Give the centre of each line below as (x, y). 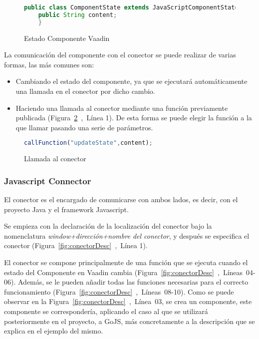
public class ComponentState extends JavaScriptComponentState (131, 7)
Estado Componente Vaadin (67, 38)
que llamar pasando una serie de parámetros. (84, 127)
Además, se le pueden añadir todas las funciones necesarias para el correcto (133, 282)
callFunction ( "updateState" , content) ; (88, 143)
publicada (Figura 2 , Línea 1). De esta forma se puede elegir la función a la (134, 118)
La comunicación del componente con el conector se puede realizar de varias (120, 55)
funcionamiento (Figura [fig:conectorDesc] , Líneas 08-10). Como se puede (119, 291)
